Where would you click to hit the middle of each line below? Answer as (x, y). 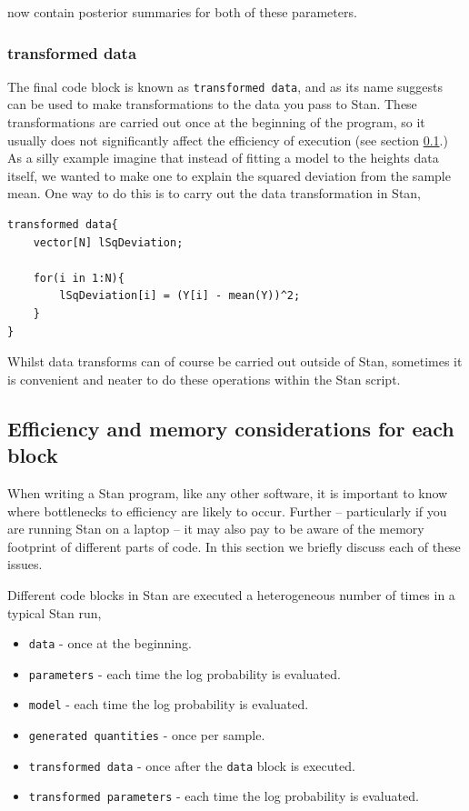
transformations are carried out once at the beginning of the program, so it (216, 122)
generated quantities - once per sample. (147, 735)
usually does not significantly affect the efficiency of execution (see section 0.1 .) (228, 140)
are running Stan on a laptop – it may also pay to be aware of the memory (216, 529)
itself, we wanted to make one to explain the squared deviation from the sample (229, 175)
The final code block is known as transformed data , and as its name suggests (225, 86)
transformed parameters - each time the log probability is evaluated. (224, 796)
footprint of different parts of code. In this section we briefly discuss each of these (234, 546)
